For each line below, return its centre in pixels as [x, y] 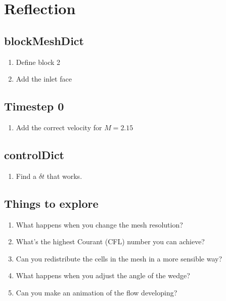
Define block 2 [38, 62]
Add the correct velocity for [59, 127]
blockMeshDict [44, 40]
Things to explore [51, 203]
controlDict [34, 154]
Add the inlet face [44, 79]
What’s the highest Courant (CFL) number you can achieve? [110, 241]
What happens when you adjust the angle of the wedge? [103, 275]
